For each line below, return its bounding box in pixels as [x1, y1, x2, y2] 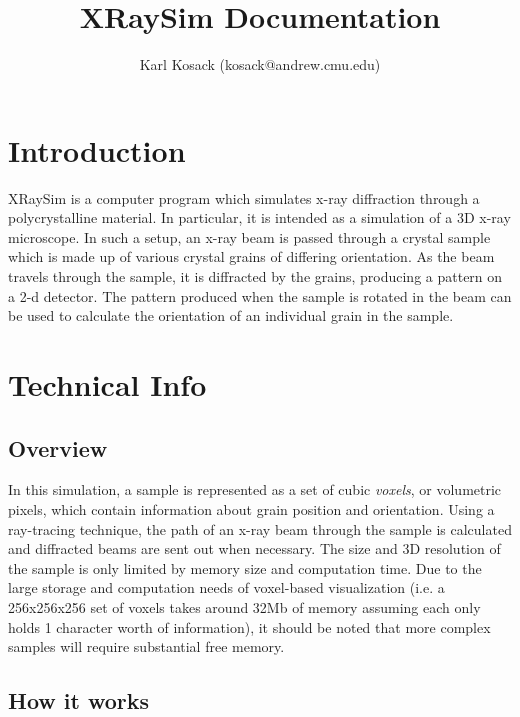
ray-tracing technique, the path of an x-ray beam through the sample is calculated [8, 518, 512, 539]
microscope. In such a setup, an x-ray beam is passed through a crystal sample [8, 226, 491, 247]
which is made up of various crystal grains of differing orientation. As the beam [8, 246, 495, 267]
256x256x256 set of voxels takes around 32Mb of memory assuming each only [8, 596, 481, 617]
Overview [8, 432, 108, 463]
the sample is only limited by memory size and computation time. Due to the [8, 557, 482, 578]
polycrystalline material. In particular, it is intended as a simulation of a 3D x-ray [8, 207, 511, 228]
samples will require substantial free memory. [8, 636, 285, 657]
